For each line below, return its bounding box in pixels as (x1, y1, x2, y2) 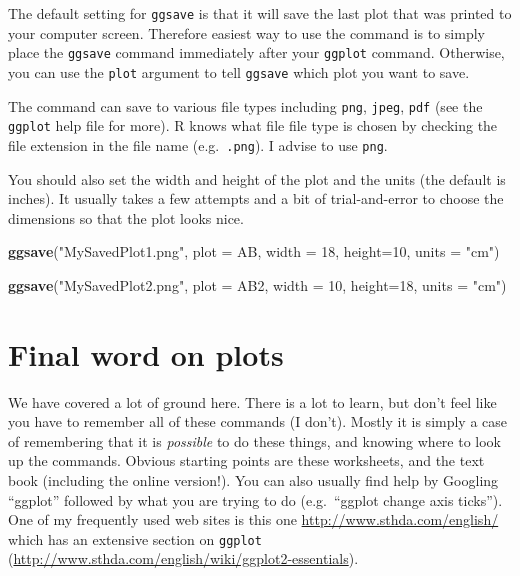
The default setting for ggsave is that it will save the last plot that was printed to (8, 3, 512, 23)
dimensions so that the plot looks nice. (8, 207, 244, 228)
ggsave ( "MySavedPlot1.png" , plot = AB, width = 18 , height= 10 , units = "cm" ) (8, 241, 500, 262)
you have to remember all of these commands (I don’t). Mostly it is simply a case (8, 411, 508, 432)
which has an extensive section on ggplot (8, 528, 262, 549)
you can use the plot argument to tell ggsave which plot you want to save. (8, 61, 470, 82)
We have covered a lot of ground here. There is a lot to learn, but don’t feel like (8, 391, 497, 412)
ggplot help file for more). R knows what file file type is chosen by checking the (8, 115, 498, 136)
